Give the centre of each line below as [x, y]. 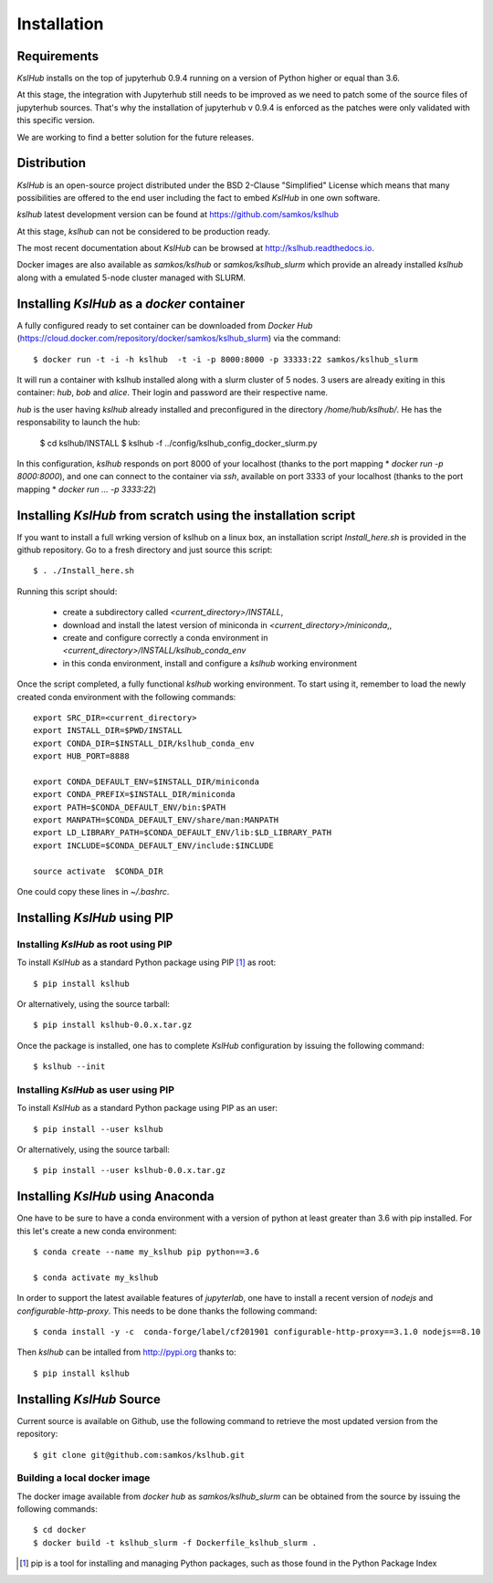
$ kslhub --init [69, 1067]
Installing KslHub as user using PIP [96, 1089]
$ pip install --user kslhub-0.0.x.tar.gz [130, 1170]
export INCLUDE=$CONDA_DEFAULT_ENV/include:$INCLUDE [153, 845]
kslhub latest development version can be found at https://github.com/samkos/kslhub [178, 215]
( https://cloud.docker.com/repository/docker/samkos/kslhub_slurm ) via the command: [179, 339]
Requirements [58, 56]
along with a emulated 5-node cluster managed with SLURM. [131, 278]
